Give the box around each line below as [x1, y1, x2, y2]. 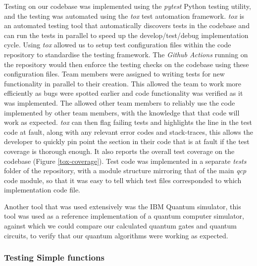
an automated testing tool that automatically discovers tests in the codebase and [4, 20, 250, 31]
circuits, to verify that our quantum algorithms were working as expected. [4, 230, 228, 240]
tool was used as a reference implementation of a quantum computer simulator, [4, 211, 244, 221]
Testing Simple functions [4, 251, 104, 264]
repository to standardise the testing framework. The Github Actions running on [4, 49, 248, 59]
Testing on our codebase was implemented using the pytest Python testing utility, [4, 1, 251, 11]
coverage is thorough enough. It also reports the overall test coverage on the [4, 146, 235, 156]
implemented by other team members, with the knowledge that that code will [4, 107, 240, 117]
